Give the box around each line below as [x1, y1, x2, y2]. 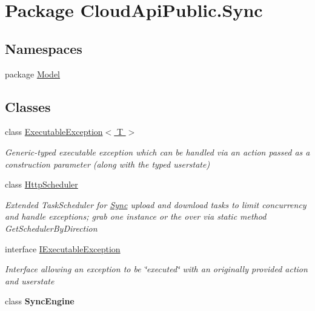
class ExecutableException [5, 125, 103, 138]
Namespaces [5, 39, 82, 57]
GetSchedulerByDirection [5, 221, 98, 234]
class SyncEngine [5, 295, 75, 307]
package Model [5, 67, 61, 80]
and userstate [5, 274, 55, 287]
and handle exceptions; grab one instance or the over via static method [5, 210, 267, 223]
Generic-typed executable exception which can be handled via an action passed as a [5, 145, 310, 158]
